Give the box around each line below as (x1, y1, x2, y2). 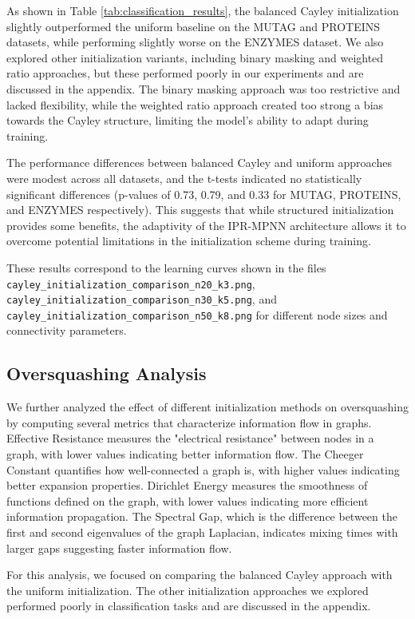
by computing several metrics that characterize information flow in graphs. (6, 414, 372, 431)
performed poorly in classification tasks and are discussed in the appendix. (6, 597, 371, 614)
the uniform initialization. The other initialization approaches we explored (6, 581, 369, 598)
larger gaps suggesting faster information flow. (6, 539, 232, 556)
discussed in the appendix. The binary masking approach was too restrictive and (6, 80, 401, 97)
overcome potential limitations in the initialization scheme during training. (6, 232, 371, 249)
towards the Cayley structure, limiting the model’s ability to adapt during (6, 112, 369, 129)
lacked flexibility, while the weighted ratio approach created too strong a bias (6, 96, 384, 113)
